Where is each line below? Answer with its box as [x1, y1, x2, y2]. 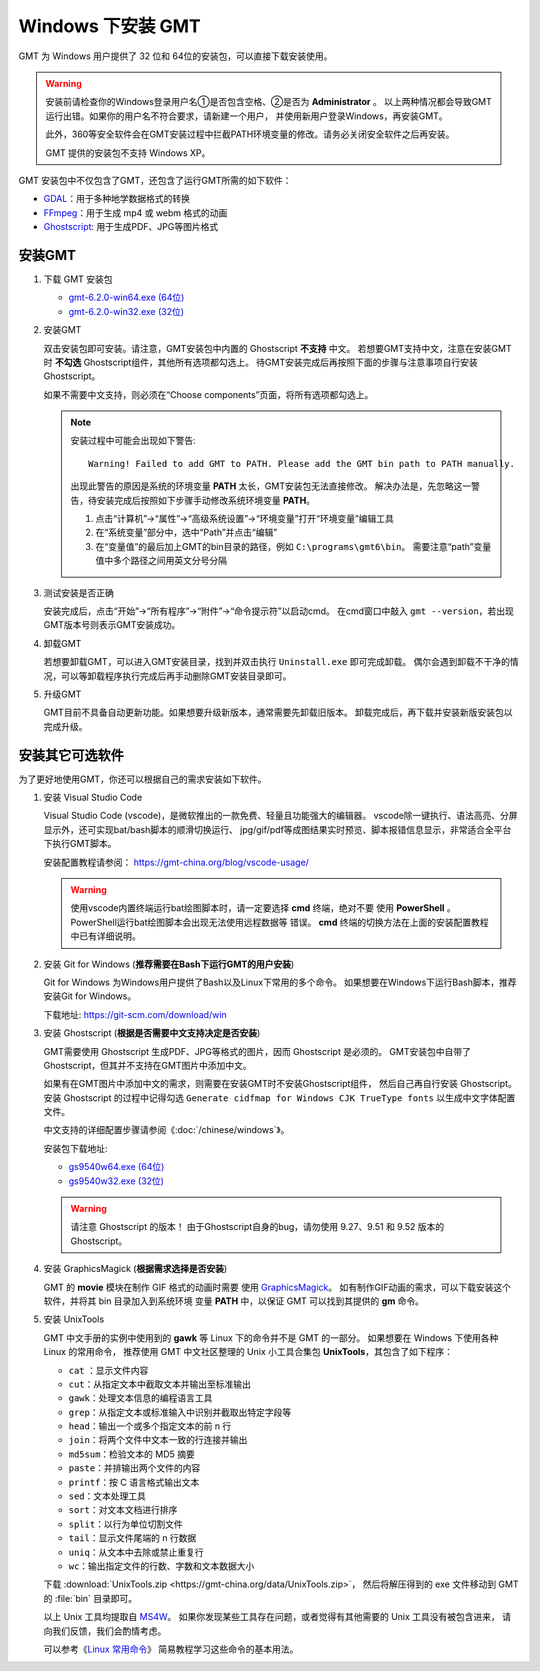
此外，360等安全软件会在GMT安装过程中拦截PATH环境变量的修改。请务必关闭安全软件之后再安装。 [45, 128, 455, 140]
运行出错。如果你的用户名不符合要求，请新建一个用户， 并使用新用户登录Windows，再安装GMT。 [45, 110, 449, 122]
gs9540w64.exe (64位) [68, 1161, 165, 1173]
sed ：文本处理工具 [68, 1490, 147, 1502]
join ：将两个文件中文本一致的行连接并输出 [68, 1434, 248, 1446]
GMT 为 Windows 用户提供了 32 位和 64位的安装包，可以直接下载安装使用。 [18, 50, 333, 62]
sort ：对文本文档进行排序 [68, 1504, 178, 1516]
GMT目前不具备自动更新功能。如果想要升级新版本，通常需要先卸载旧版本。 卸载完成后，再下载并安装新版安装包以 [43, 706, 514, 719]
